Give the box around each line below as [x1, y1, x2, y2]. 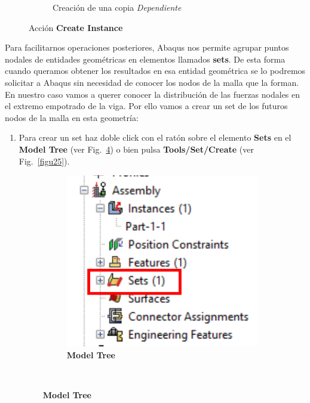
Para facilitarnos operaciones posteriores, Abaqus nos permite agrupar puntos [5, 41, 289, 54]
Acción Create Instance [29, 21, 123, 33]
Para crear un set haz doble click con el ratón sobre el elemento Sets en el [19, 131, 291, 144]
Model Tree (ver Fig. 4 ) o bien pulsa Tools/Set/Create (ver [19, 142, 254, 155]
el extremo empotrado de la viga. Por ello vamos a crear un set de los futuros [5, 100, 288, 112]
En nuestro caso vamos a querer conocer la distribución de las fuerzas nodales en [5, 88, 300, 100]
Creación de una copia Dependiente [53, 1, 182, 13]
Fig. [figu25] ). [19, 154, 70, 167]
